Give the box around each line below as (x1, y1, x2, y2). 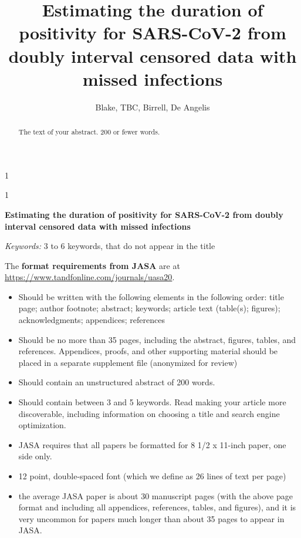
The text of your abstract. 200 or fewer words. (18, 127, 160, 137)
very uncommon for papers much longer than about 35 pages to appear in (18, 512, 285, 524)
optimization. (18, 419, 66, 431)
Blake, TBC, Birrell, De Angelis (95, 100, 210, 113)
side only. (18, 450, 52, 462)
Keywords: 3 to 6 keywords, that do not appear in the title (5, 240, 215, 252)
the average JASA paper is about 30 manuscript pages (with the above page (18, 489, 293, 502)
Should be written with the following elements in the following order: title (18, 290, 284, 302)
